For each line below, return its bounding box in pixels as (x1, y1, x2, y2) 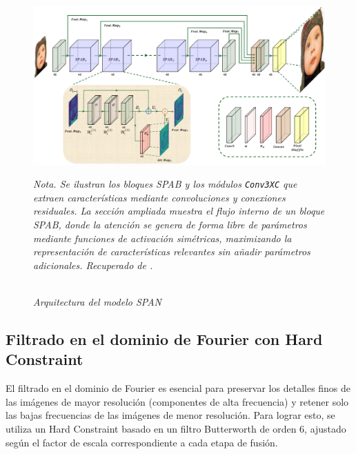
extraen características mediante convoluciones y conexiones (33, 190, 286, 204)
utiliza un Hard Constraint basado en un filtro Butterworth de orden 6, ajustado (6, 422, 346, 435)
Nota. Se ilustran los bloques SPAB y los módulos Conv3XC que (33, 177, 297, 191)
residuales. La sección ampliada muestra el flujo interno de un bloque (33, 204, 325, 218)
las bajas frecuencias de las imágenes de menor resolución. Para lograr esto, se (6, 408, 335, 422)
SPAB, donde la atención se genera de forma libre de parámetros (33, 217, 307, 232)
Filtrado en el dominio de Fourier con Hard (6, 328, 323, 350)
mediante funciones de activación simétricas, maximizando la (33, 230, 292, 245)
